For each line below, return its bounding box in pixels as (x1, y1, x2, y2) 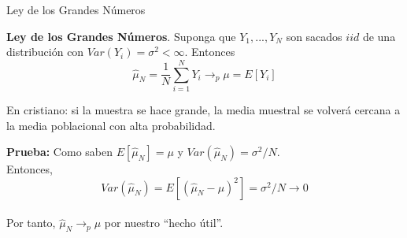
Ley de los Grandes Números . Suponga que (6, 28, 236, 44)
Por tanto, (6, 214, 56, 231)
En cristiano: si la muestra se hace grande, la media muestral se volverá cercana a (6, 101, 401, 117)
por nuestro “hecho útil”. (104, 214, 224, 231)
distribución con (6, 43, 84, 60)
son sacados (286, 28, 342, 44)
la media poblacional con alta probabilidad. (6, 117, 216, 133)
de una (362, 28, 396, 44)
